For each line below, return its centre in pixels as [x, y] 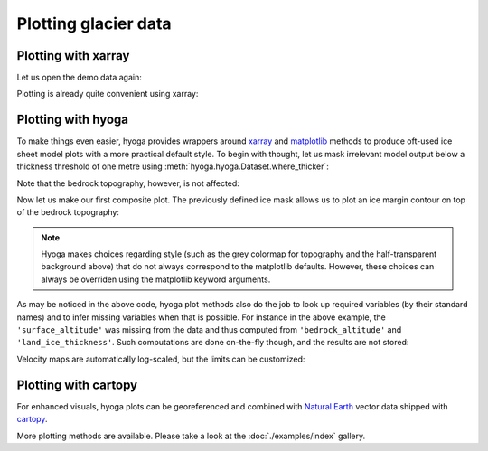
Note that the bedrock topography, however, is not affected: [128, 183]
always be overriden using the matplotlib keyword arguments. [156, 279]
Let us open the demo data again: [79, 78]
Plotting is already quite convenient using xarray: [108, 94]
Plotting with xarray [73, 56]
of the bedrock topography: [68, 212]
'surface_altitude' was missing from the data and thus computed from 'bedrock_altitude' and [209, 330]
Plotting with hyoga [72, 120]
